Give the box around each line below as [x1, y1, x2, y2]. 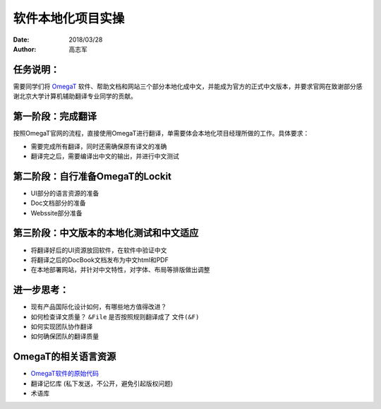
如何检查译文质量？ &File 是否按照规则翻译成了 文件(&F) [30, 312, 200, 321]
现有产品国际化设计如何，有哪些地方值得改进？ [30, 302, 167, 311]
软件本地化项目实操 [13, 11, 125, 26]
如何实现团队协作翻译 [30, 322, 93, 331]
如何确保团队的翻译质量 [30, 332, 99, 340]
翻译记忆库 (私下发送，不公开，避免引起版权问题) [30, 379, 174, 388]
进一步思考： [13, 284, 69, 296]
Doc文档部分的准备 [30, 198, 86, 208]
